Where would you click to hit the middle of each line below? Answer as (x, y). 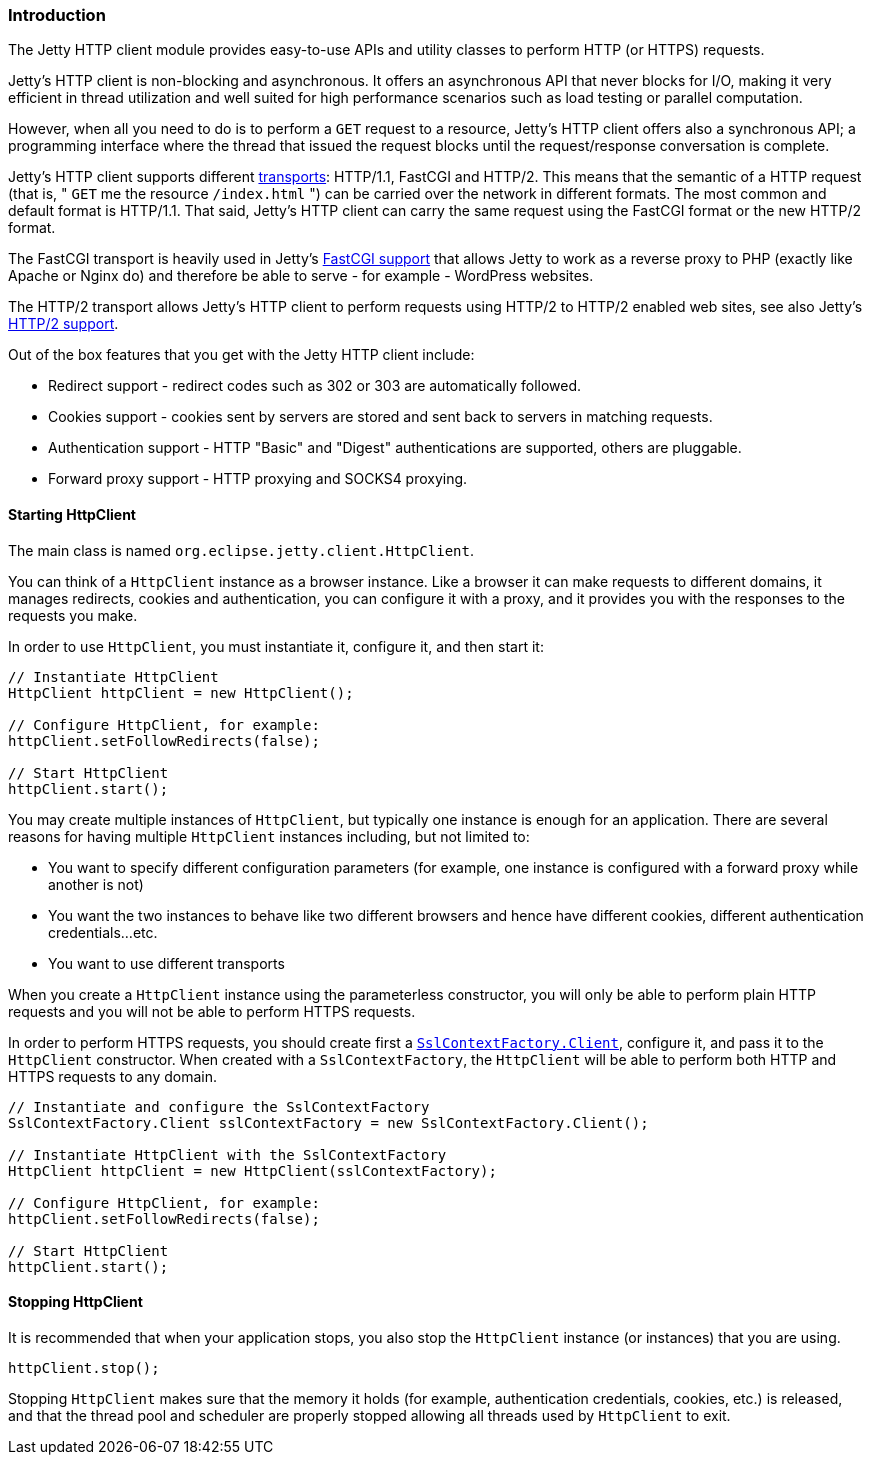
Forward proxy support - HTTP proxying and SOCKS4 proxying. (258, 479)
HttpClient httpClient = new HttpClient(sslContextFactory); (252, 1170)
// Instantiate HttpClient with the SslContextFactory (227, 1154)
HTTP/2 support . (63, 324)
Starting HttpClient (72, 514)
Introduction (57, 15)
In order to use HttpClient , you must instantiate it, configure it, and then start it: (276, 646)
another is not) (96, 884)
